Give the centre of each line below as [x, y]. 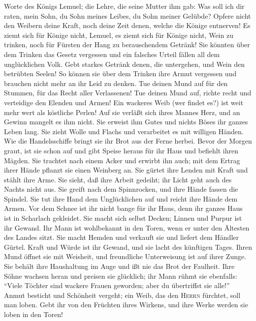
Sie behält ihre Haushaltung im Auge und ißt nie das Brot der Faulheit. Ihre [119, 266]
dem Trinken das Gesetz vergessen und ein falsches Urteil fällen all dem [112, 54]
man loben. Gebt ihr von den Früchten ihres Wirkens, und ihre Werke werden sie [126, 305]
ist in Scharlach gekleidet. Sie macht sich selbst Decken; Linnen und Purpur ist [123, 218]
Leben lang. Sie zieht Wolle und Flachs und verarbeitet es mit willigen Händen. [124, 131]
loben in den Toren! [33, 314]
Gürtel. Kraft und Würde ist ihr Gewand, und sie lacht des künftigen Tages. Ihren [128, 247]
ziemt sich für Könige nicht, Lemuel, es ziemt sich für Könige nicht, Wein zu [119, 35]
